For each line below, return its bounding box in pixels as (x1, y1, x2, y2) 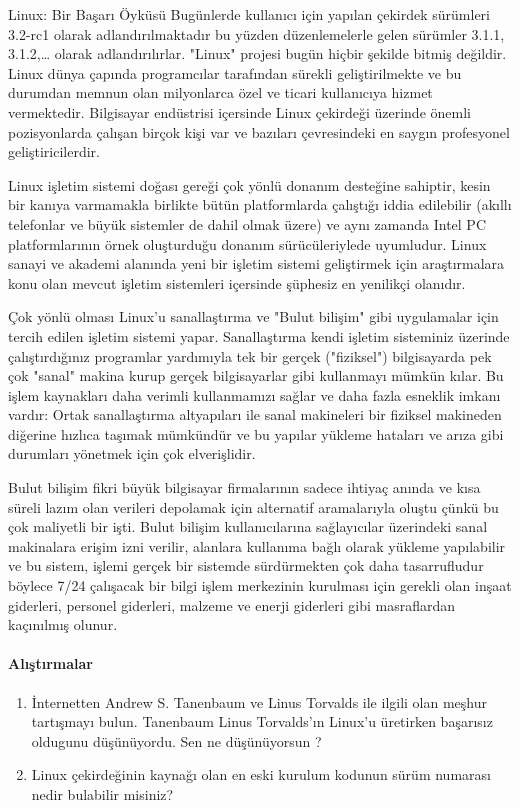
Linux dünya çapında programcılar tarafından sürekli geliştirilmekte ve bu (8, 62, 462, 83)
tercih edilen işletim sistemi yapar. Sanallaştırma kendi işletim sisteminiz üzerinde (8, 325, 510, 346)
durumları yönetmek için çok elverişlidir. (8, 443, 256, 464)
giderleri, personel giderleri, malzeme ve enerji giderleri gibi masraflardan (8, 594, 456, 615)
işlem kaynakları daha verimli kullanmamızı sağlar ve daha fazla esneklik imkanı (8, 384, 501, 405)
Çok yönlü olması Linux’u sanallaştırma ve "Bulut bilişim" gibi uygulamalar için (8, 306, 499, 327)
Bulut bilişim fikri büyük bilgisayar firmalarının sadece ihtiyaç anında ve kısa (8, 477, 481, 498)
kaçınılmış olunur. (8, 614, 118, 635)
